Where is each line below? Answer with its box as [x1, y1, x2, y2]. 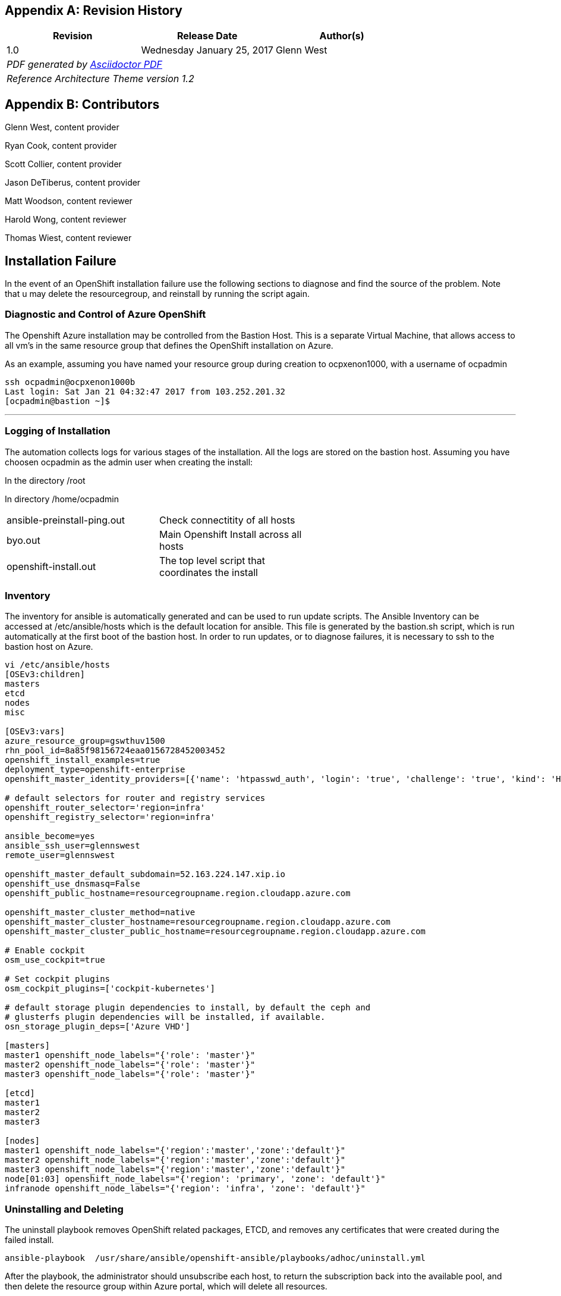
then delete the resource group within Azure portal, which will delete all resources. [5, 1281, 327, 1292]
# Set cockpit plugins [5, 974, 111, 984]
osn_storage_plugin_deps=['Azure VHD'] [5, 1022, 190, 1032]
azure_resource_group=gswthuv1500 [5, 736, 165, 746]
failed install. [5, 1235, 54, 1245]
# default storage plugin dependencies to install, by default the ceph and [5, 1003, 371, 1013]
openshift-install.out [7, 560, 96, 572]
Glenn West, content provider [5, 122, 119, 133]
